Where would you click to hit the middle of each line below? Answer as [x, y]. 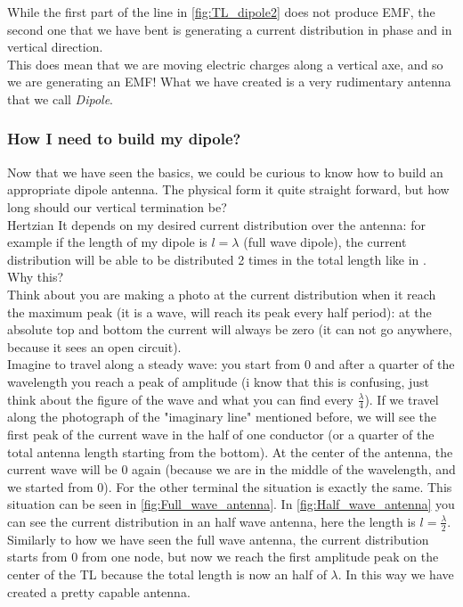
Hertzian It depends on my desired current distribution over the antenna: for [216, 224]
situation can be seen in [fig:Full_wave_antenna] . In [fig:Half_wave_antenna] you [231, 504]
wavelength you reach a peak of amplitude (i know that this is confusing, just [219, 381]
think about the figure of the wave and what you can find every [180, 399]
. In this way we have [396, 574]
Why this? [36, 277]
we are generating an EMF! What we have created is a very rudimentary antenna [229, 82]
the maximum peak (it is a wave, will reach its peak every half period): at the [219, 312]
